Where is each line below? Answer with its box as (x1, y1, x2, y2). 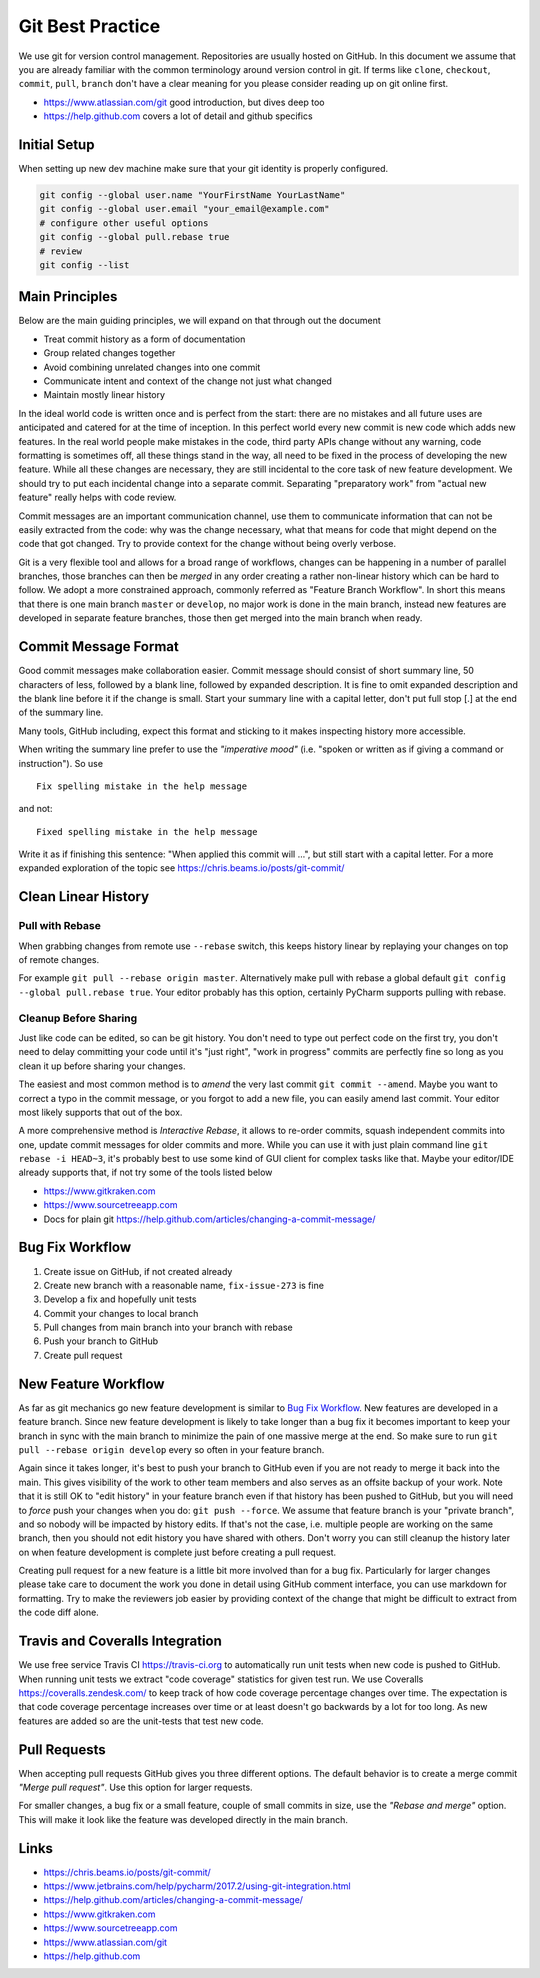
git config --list (39, 259, 130, 270)
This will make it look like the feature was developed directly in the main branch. (18, 1813, 349, 1825)
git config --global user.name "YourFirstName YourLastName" (39, 190, 346, 200)
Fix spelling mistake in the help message (36, 780, 248, 792)
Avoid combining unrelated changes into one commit (43, 361, 261, 373)
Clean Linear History (18, 888, 150, 905)
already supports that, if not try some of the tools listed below (18, 1166, 273, 1179)
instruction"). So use (18, 757, 104, 769)
